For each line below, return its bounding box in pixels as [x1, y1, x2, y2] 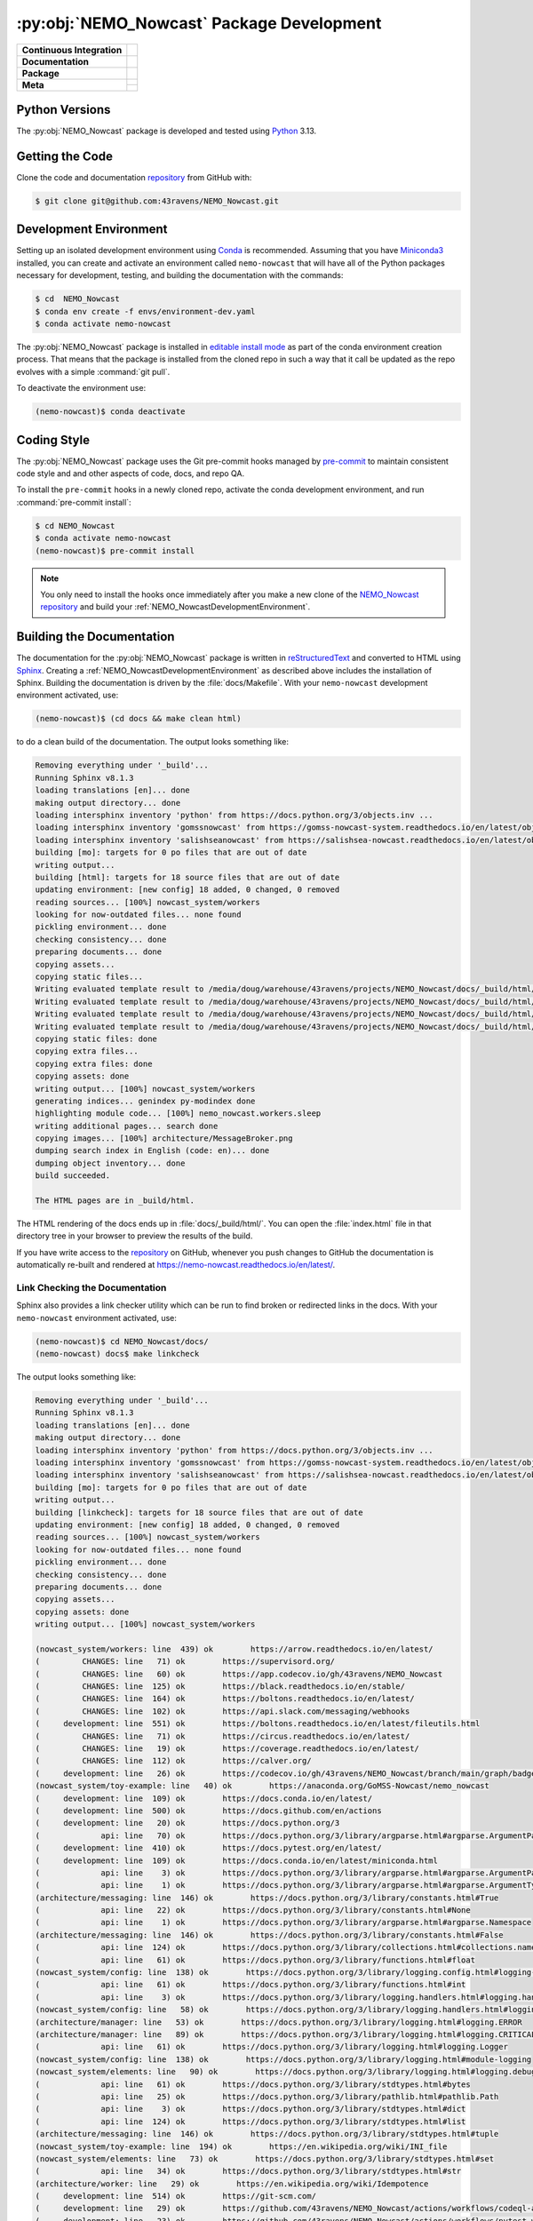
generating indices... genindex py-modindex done [35, 1095, 256, 1106]
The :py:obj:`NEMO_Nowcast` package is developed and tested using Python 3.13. [16, 125, 317, 137]
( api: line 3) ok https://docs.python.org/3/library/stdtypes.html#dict [35, 2104, 466, 2114]
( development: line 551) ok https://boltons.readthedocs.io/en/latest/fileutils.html [35, 1719, 481, 1729]
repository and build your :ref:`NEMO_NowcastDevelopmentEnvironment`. [40, 601, 311, 612]
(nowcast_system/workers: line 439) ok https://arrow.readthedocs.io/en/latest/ [35, 1644, 434, 1654]
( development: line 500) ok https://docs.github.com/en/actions [35, 1805, 382, 1816]
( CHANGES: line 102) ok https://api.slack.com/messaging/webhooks [35, 1706, 410, 1716]
